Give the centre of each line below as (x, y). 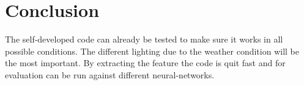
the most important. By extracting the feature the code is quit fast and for (145, 63)
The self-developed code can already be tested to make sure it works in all (144, 39)
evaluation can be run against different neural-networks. (110, 74)
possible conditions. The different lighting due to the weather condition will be (152, 51)
